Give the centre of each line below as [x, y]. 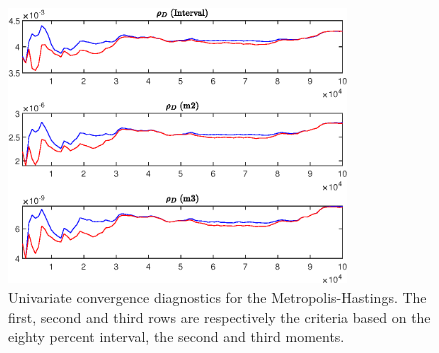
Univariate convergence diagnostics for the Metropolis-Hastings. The [217, 297]
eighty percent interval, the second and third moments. [176, 336]
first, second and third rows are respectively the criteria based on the [219, 316]
